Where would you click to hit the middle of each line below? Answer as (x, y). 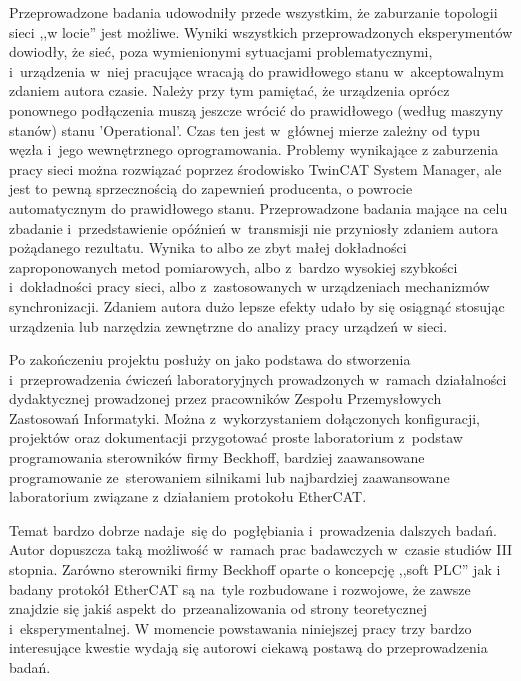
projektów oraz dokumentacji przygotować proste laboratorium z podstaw (236, 437)
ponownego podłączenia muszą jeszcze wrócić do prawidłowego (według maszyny (256, 109)
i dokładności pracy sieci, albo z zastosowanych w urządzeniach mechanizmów (249, 286)
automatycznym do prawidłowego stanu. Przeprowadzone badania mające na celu (258, 207)
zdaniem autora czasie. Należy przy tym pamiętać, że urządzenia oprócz (229, 90)
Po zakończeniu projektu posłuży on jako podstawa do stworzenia (210, 359)
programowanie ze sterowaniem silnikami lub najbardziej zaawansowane (229, 476)
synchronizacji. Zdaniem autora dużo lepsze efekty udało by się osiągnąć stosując (257, 305)
